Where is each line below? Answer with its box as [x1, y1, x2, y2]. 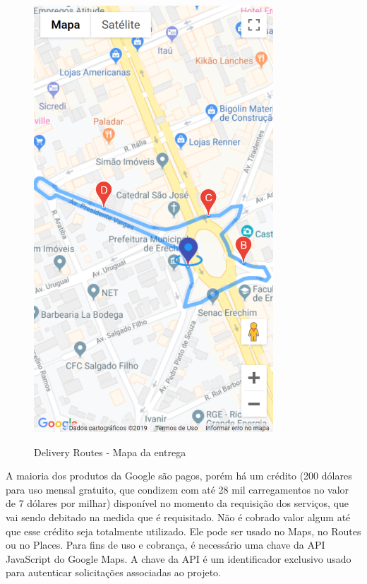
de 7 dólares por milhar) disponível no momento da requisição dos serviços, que [6, 496, 349, 511]
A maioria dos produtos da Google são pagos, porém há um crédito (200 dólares [6, 468, 352, 483]
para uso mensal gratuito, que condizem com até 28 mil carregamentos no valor [6, 482, 349, 496]
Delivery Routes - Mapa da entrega [34, 444, 186, 459]
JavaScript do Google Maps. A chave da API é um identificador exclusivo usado [6, 551, 351, 566]
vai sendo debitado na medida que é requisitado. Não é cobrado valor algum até [6, 510, 351, 525]
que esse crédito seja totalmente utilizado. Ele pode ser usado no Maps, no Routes [6, 523, 361, 538]
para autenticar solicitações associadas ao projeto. [6, 565, 221, 580]
